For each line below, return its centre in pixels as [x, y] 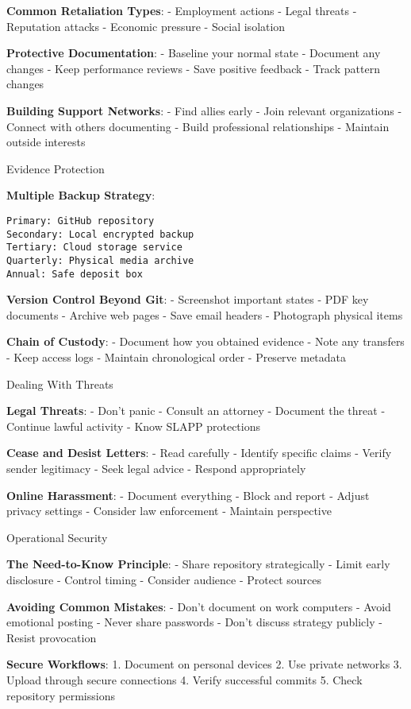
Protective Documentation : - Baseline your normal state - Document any [194, 53]
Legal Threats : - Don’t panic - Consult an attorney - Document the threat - [196, 411]
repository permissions [61, 695]
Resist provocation [52, 637]
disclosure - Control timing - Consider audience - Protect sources [164, 579]
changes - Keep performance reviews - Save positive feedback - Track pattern [193, 68]
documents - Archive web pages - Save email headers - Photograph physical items [205, 314]
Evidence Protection [56, 168]
